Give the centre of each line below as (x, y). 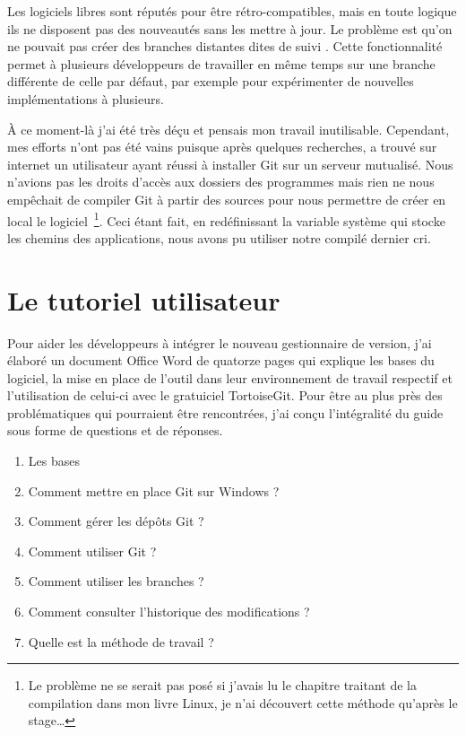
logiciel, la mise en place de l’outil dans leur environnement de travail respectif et (230, 377)
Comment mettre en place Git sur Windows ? (154, 490)
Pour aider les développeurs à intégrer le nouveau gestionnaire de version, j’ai (220, 342)
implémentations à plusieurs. (86, 98)
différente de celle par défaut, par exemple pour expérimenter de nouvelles (211, 81)
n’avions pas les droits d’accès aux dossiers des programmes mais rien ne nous (221, 182)
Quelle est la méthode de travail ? (121, 641)
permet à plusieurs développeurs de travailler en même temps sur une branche (221, 63)
